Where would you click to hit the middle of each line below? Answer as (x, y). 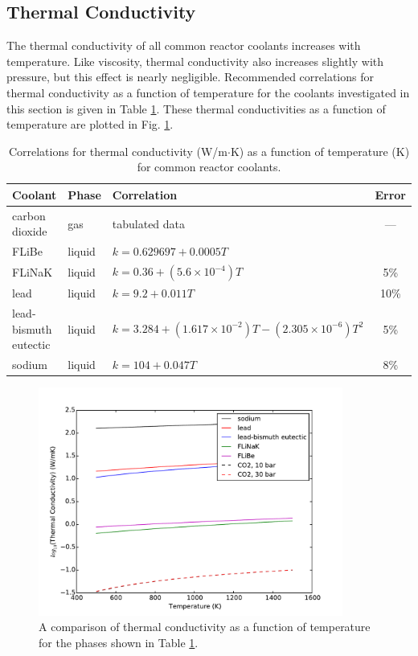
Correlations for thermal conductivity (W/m (118, 151)
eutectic (31, 344)
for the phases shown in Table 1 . (119, 642)
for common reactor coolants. (209, 167)
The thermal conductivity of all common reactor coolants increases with (184, 45)
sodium (30, 365)
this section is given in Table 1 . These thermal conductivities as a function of (196, 108)
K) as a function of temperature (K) (320, 151)
